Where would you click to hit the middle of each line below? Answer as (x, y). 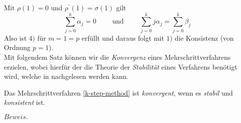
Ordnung (17, 47)
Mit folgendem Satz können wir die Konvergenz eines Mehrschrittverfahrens (117, 57)
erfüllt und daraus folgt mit (123, 37)
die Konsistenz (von (204, 37)
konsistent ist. (25, 102)
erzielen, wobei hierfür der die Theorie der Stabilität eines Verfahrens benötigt (121, 66)
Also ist (15, 37)
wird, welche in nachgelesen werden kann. (66, 76)
